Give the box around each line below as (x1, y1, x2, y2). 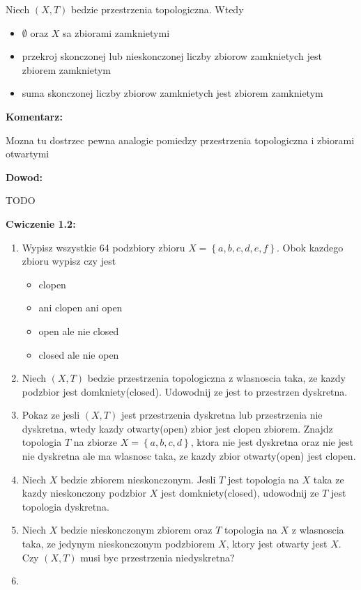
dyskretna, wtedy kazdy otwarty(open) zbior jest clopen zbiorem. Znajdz (22, 421, 333, 435)
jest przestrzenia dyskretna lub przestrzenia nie (121, 407, 323, 422)
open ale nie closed (38, 323, 119, 338)
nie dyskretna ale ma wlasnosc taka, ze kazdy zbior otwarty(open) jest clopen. (22, 449, 356, 463)
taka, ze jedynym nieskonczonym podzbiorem (22, 536, 215, 551)
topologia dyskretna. (22, 499, 109, 513)
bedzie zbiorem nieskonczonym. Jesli (60, 472, 216, 486)
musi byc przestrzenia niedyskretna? (80, 550, 235, 564)
